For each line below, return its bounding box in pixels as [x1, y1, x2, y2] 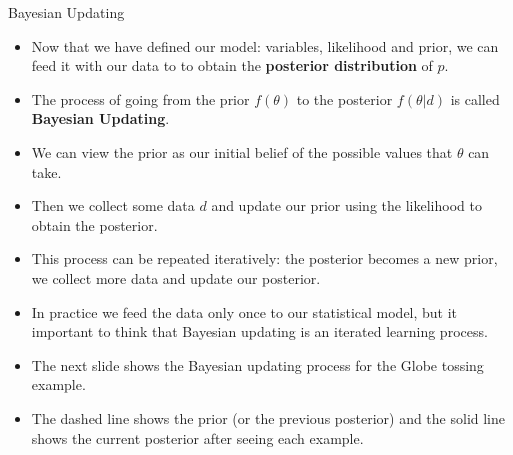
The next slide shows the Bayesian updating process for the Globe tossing [31, 354, 484, 375]
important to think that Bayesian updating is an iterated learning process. [31, 321, 488, 342]
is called [450, 88, 500, 109]
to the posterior [296, 88, 393, 109]
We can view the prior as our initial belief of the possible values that [31, 141, 453, 162]
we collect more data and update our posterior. [31, 267, 321, 288]
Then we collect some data [31, 195, 195, 216]
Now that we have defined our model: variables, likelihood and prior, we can [31, 35, 499, 56]
